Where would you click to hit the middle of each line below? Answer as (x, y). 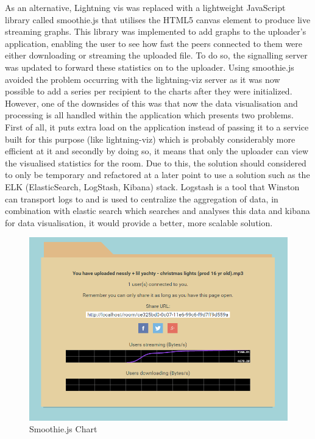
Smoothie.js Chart (63, 429)
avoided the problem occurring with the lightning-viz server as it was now (143, 79)
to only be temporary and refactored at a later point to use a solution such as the (157, 175)
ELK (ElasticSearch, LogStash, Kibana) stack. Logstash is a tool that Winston (152, 186)
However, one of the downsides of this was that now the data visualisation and (151, 103)
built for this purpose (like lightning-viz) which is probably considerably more (150, 139)
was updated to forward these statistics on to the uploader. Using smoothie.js (150, 67)
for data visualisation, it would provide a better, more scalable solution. (139, 222)
